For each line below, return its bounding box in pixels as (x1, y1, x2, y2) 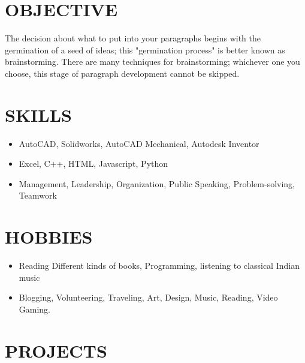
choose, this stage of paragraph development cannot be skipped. (5, 67, 240, 79)
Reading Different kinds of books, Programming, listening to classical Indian (19, 259, 300, 272)
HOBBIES (5, 224, 93, 249)
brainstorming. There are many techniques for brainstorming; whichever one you (5, 55, 300, 68)
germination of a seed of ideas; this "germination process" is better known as (5, 43, 285, 56)
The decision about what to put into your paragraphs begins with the (5, 32, 261, 44)
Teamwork (19, 189, 57, 202)
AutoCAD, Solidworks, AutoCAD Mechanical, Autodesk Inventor (19, 137, 259, 149)
